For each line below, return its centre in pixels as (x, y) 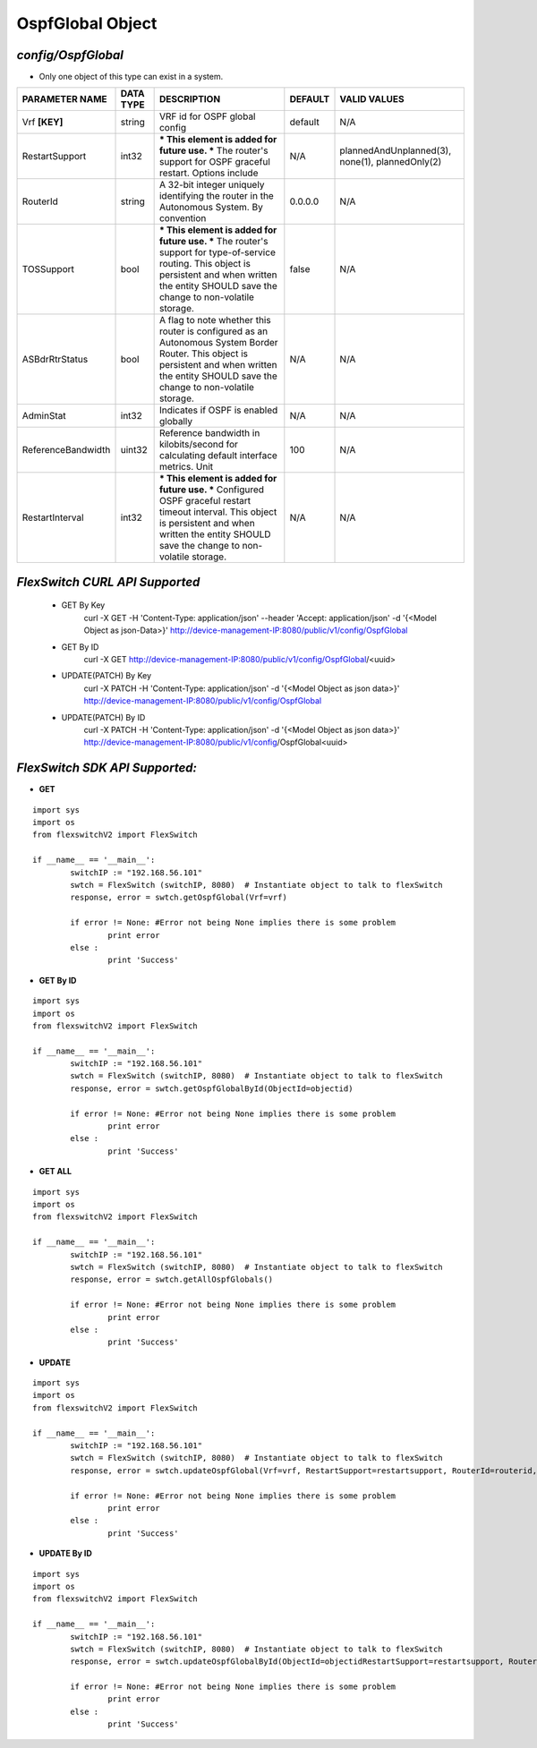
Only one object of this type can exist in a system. (131, 77)
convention (183, 218)
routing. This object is (205, 264)
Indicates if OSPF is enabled (218, 410)
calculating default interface (218, 456)
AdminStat (44, 416)
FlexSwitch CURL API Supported (108, 582)
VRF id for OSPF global (207, 116)
